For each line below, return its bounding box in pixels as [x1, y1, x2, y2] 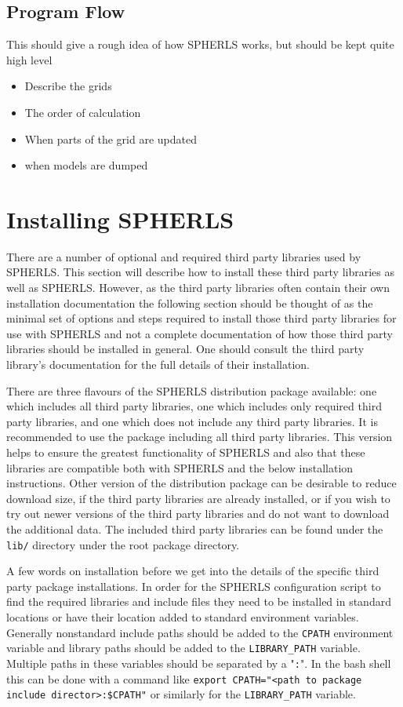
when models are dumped [24, 157, 148, 173]
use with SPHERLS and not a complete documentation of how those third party [6, 325, 393, 341]
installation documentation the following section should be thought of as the [6, 294, 373, 311]
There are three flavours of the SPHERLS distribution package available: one [6, 382, 377, 399]
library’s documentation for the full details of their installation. [6, 356, 310, 373]
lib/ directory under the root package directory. [6, 536, 240, 552]
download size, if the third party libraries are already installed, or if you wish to [6, 490, 390, 506]
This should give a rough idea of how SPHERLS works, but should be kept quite [6, 36, 394, 53]
